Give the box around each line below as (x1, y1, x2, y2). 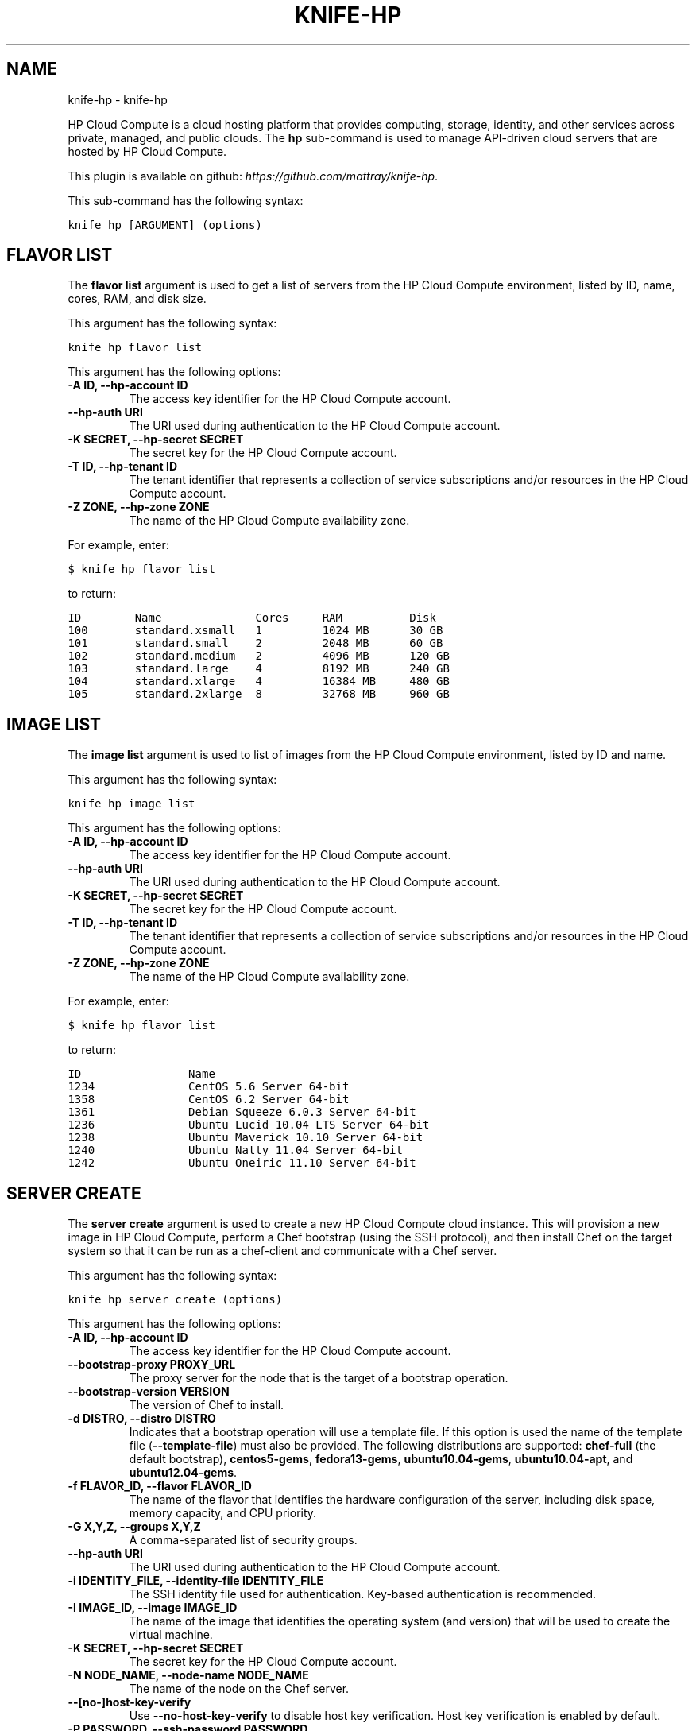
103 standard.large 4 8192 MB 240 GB (68, 662, 450, 676)
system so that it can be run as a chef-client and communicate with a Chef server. (68, 1244, 497, 1258)
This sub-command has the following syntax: (68, 193, 304, 207)
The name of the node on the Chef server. (129, 1682, 350, 1696)
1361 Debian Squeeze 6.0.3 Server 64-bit (68, 1106, 416, 1119)
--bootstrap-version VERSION (68, 1384, 230, 1399)
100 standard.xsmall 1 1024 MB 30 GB (68, 624, 443, 637)
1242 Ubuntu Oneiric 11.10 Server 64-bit (68, 1156, 416, 1170)
